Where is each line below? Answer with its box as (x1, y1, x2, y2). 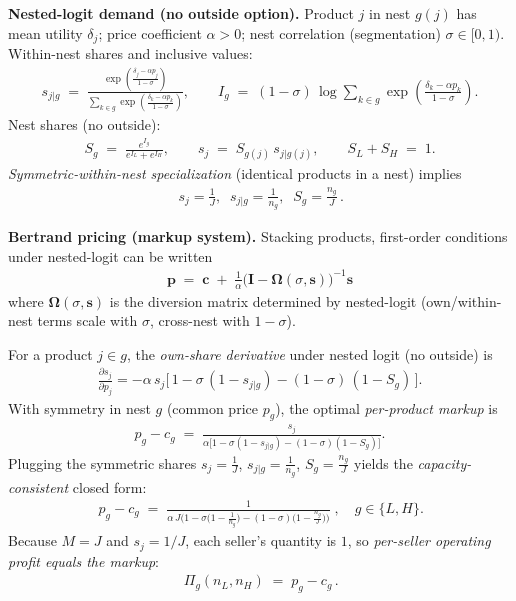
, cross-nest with (150, 310, 250, 331)
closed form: (72, 476, 147, 497)
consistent (8, 476, 69, 497)
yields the (354, 452, 413, 473)
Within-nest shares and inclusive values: (8, 43, 253, 64)
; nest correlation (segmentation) (241, 22, 441, 43)
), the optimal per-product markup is (275, 397, 498, 418)
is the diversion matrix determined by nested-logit (109, 290, 417, 311)
